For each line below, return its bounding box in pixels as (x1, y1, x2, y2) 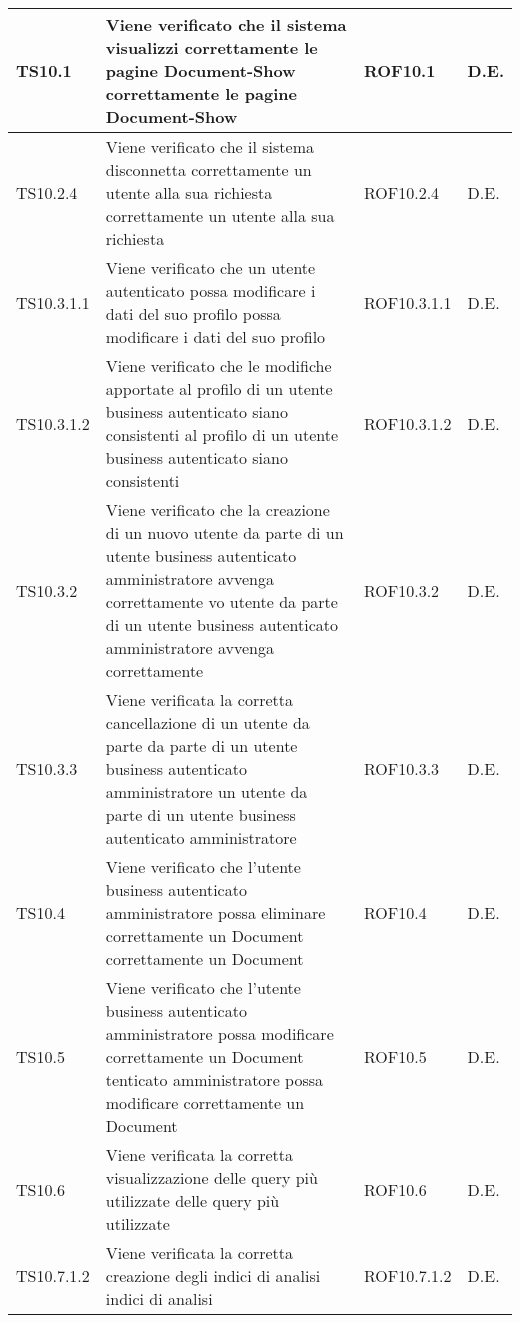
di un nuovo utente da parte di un (105, 521, 344, 544)
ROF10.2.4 (364, 181, 440, 204)
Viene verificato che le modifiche (105, 354, 332, 377)
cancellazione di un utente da (105, 711, 310, 734)
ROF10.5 (364, 1045, 427, 1068)
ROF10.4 (364, 901, 427, 924)
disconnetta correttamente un (105, 158, 312, 181)
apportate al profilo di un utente (105, 377, 333, 400)
